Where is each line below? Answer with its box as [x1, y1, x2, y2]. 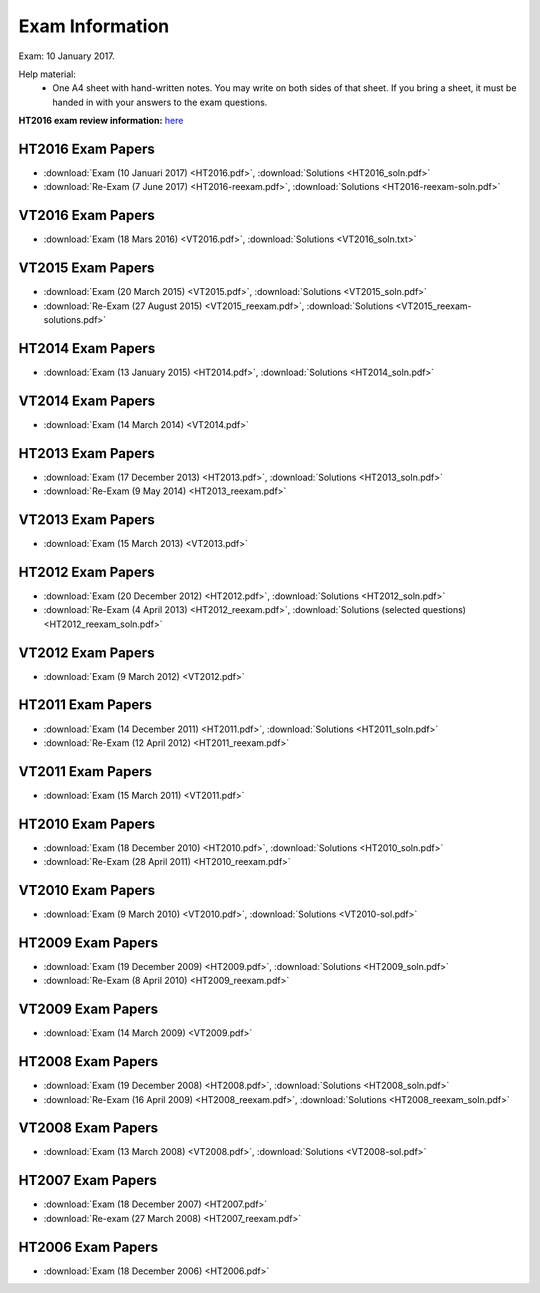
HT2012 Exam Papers [18, 563, 155, 580]
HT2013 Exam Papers [18, 445, 155, 462]
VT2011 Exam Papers [18, 763, 152, 780]
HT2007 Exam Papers [18, 1172, 157, 1189]
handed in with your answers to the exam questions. [52, 96, 268, 108]
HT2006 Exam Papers [18, 1238, 159, 1255]
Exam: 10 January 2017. [18, 50, 115, 62]
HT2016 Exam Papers [18, 140, 155, 157]
